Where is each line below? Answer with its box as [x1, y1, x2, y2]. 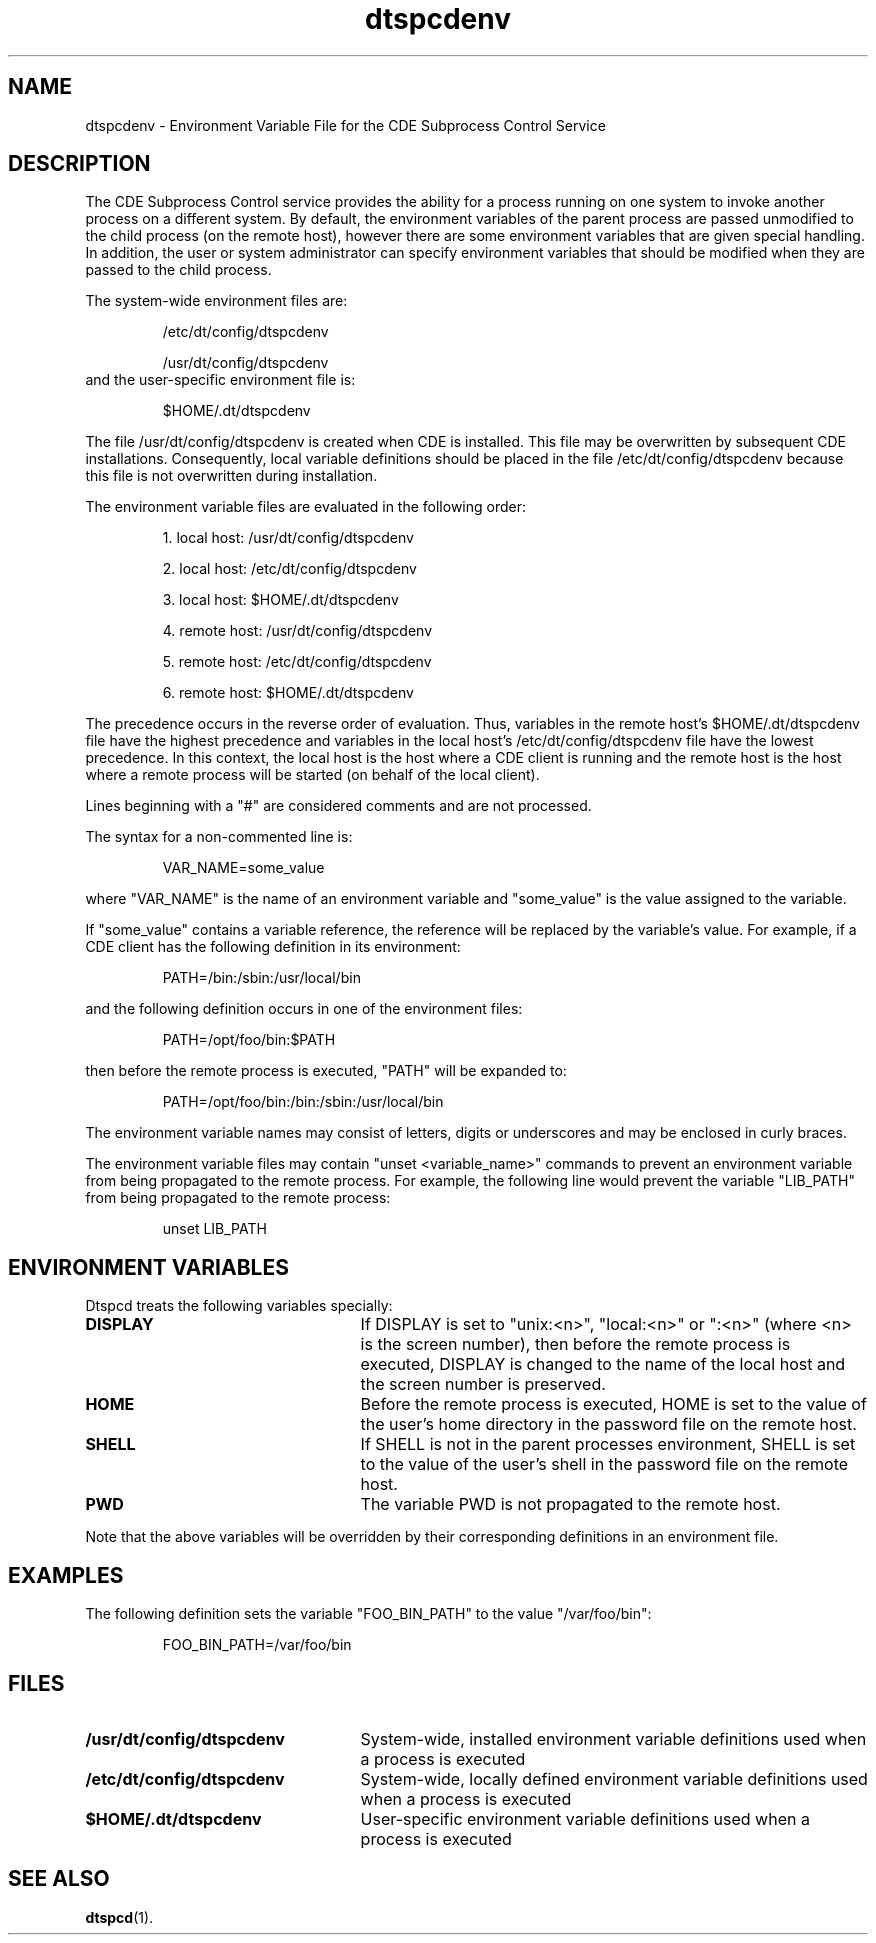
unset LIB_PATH [162, 1220, 267, 1238]
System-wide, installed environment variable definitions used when [360, 1728, 867, 1749]
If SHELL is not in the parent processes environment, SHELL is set [360, 1434, 856, 1455]
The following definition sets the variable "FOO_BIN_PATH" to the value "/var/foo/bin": [85, 1605, 652, 1623]
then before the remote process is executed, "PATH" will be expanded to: [85, 1062, 567, 1080]
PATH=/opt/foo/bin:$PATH [162, 1031, 336, 1049]
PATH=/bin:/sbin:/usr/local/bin [162, 969, 361, 987]
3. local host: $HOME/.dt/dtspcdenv [162, 591, 399, 609]
